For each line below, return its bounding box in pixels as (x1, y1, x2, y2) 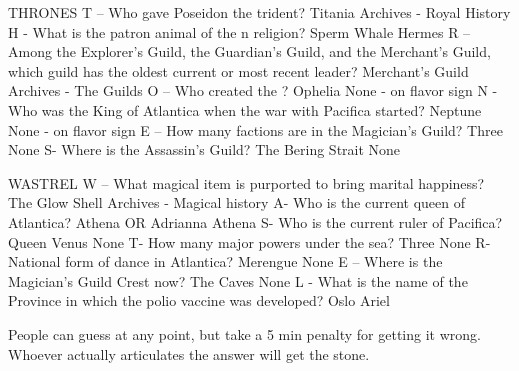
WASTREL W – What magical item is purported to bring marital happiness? (8, 172, 485, 193)
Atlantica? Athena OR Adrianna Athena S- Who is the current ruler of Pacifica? (8, 211, 503, 232)
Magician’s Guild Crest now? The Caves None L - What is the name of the (8, 270, 468, 291)
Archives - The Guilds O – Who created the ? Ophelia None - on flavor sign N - (8, 80, 498, 101)
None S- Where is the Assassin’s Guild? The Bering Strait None (8, 139, 401, 160)
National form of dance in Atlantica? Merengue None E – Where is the (8, 251, 443, 272)
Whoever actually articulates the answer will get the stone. (8, 343, 370, 364)
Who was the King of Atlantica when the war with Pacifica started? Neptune (8, 99, 482, 120)
